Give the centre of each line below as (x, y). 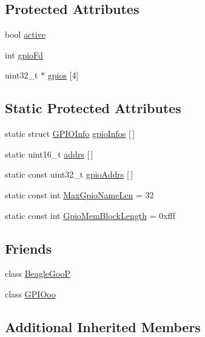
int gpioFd (24, 54)
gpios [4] (63, 75)
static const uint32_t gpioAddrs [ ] (69, 174)
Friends (29, 248)
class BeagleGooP (38, 273)
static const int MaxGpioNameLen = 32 (79, 194)
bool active (25, 34)
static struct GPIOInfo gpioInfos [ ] (70, 134)
